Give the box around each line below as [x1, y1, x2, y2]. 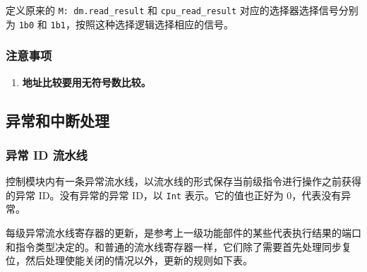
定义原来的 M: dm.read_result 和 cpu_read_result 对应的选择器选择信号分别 [6, 3, 359, 17]
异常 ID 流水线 [6, 146, 88, 163]
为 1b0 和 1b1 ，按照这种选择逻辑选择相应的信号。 [6, 16, 234, 31]
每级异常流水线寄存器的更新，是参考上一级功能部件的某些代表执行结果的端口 [6, 225, 361, 240]
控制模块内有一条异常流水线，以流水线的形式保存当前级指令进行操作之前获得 [6, 174, 361, 189]
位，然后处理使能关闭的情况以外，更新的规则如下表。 [6, 253, 253, 268]
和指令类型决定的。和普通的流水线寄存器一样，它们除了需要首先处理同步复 [6, 239, 351, 254]
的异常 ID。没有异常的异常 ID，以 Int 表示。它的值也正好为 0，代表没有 [6, 187, 342, 202]
